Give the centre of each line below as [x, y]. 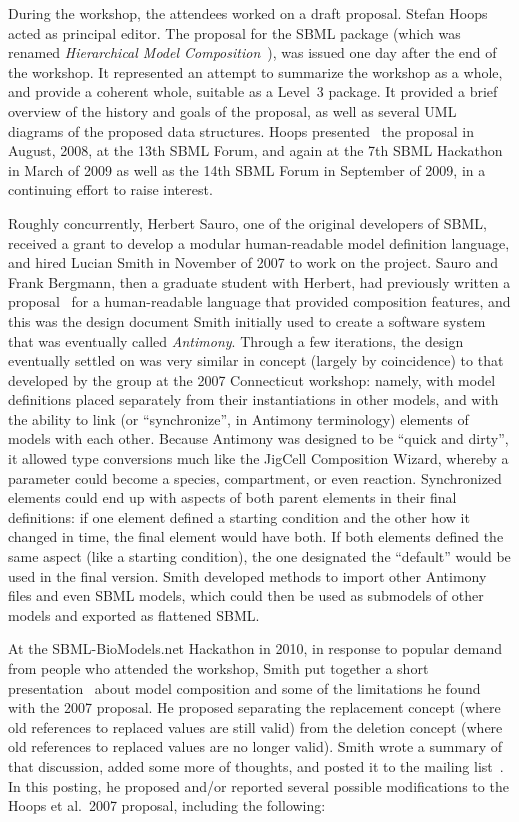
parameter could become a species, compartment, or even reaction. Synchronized [255, 477]
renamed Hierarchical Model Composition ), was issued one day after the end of [252, 52]
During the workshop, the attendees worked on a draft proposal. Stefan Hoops [248, 13]
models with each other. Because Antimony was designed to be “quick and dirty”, [258, 438]
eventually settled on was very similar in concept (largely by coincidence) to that [256, 360]
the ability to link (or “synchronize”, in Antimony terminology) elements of [238, 418]
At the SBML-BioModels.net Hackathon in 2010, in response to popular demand [255, 648]
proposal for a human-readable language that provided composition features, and [259, 301]
